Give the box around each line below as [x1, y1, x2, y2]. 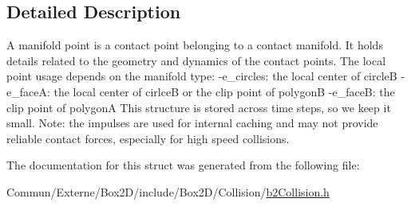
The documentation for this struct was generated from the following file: [6, 157, 360, 173]
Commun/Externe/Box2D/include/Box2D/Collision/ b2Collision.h [6, 183, 330, 200]
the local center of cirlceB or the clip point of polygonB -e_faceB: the [53, 83, 395, 99]
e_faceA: [6, 83, 50, 99]
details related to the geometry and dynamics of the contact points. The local [6, 52, 386, 68]
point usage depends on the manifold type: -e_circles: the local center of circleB [6, 68, 397, 84]
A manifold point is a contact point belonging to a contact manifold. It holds [6, 37, 383, 53]
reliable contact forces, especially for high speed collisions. [6, 130, 290, 146]
